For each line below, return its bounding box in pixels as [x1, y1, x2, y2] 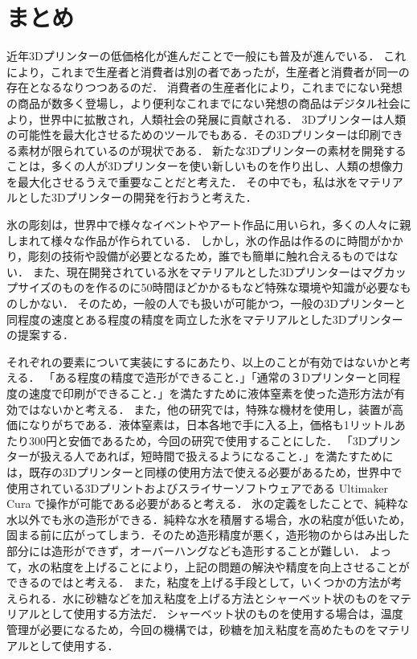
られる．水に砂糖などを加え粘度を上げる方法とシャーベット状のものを [17, 589, 389, 606]
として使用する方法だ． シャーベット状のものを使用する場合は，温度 [39, 605, 403, 622]
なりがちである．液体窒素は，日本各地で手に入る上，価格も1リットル [28, 416, 395, 433]
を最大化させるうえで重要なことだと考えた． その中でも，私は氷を [6, 173, 358, 190]
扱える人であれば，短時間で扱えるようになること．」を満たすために [39, 448, 394, 465]
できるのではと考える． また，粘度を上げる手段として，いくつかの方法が [6, 574, 391, 591]
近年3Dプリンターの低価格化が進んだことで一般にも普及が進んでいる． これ [6, 47, 407, 64]
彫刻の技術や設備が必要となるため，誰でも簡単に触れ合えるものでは [28, 248, 387, 264]
